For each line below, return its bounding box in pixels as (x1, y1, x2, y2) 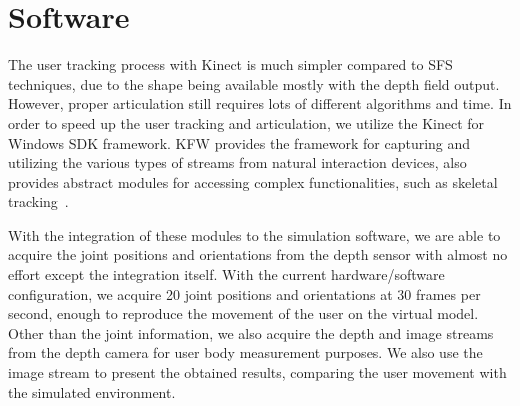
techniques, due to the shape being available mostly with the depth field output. (8, 73, 500, 94)
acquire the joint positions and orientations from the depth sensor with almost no (8, 244, 508, 265)
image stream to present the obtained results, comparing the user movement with (8, 362, 507, 383)
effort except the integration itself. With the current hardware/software (8, 264, 445, 285)
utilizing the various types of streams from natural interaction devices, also (8, 152, 467, 173)
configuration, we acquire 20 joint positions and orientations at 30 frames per (8, 283, 481, 304)
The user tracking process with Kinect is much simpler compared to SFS (8, 54, 453, 75)
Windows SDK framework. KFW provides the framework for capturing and (8, 132, 471, 153)
